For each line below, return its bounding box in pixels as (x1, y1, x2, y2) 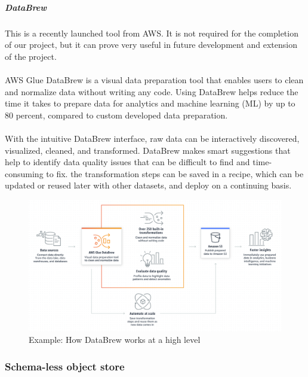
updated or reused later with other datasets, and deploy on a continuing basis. (5, 179, 292, 191)
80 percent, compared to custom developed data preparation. (5, 108, 228, 121)
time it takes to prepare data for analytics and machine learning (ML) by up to (5, 97, 295, 110)
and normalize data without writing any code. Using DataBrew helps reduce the (5, 85, 298, 98)
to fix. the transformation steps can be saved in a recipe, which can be (46, 167, 304, 180)
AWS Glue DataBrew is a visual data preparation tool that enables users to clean (5, 73, 304, 86)
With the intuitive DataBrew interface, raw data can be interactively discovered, (5, 132, 300, 144)
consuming (5, 167, 44, 180)
